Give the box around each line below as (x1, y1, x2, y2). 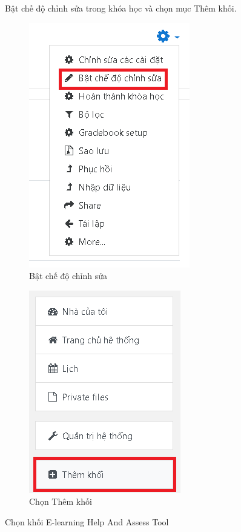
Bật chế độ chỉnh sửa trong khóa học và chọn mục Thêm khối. (5, 2, 237, 14)
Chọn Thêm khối (29, 495, 92, 508)
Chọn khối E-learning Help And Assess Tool (5, 515, 169, 528)
